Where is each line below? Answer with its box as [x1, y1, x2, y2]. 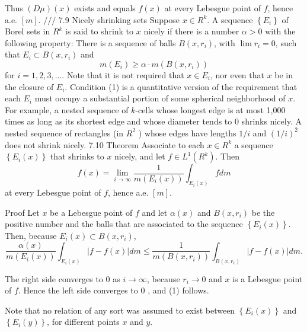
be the [251, 206, 275, 218]
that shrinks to [50, 150, 104, 162]
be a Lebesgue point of [50, 206, 133, 218]
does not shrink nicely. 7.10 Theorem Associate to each [5, 138, 204, 151]
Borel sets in [5, 25, 50, 37]
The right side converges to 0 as [5, 272, 120, 285]
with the [265, 25, 296, 37]
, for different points [47, 315, 120, 328]
